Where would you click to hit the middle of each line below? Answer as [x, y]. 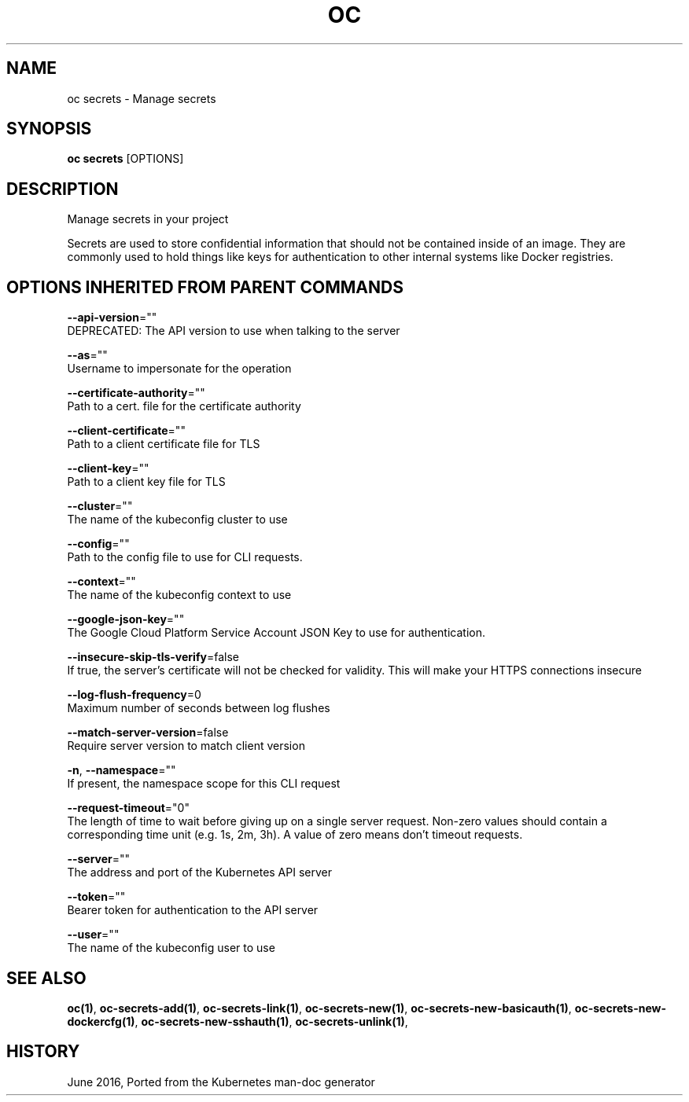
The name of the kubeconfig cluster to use [177, 520]
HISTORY [43, 1052]
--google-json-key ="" [126, 619]
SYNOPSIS [49, 129]
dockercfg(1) [101, 1021]
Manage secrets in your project [148, 219]
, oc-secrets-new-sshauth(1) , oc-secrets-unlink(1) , [271, 1021]
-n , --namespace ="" [122, 770]
